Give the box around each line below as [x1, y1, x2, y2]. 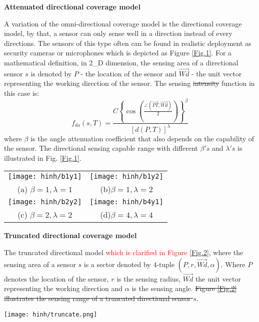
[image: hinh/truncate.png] [4, 311, 97, 318]
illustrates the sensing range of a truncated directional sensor [4, 293, 191, 303]
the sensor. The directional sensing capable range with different [4, 143, 198, 153]
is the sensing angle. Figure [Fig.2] [131, 283, 237, 294]
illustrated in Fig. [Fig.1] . [4, 152, 81, 163]
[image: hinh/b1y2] [89, 172, 163, 181]
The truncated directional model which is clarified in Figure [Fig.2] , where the [4, 247, 243, 257]
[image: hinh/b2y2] [8, 198, 82, 206]
